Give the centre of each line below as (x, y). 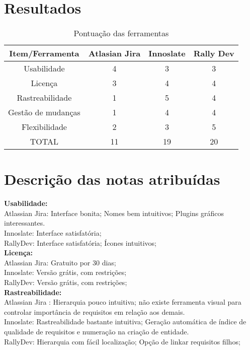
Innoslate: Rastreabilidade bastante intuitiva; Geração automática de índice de (125, 322)
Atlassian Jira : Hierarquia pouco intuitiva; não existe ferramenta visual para (123, 302)
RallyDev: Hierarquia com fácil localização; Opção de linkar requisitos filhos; (122, 341)
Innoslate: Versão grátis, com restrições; (65, 272)
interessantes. (25, 223)
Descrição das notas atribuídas (112, 179)
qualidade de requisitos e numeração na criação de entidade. (97, 331)
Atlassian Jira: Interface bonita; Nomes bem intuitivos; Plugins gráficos (114, 213)
